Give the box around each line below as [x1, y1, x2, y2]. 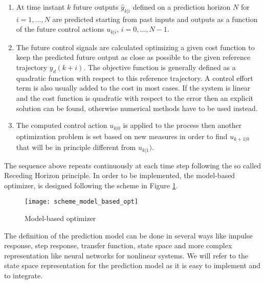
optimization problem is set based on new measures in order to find [16, 130, 228, 141]
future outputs [73, 2, 119, 12]
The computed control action [16, 120, 107, 130]
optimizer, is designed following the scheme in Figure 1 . [4, 180, 178, 190]
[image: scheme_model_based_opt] [25, 198, 138, 206]
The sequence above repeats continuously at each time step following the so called [4, 160, 261, 170]
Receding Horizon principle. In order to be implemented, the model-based [4, 170, 235, 181]
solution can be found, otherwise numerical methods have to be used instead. [16, 102, 258, 113]
